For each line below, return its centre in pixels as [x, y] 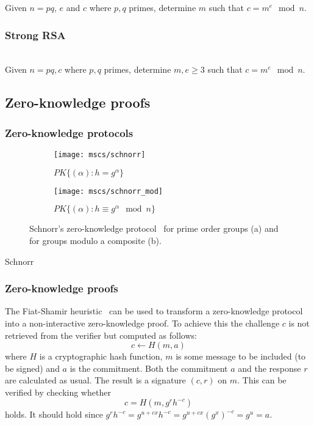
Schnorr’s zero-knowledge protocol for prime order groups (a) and [154, 228]
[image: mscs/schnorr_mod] [108, 191]
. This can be [262, 380]
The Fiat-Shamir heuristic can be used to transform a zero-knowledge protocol [154, 311]
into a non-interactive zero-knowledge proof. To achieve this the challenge [142, 323]
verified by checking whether [58, 392]
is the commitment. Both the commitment [149, 368]
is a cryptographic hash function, [101, 356]
